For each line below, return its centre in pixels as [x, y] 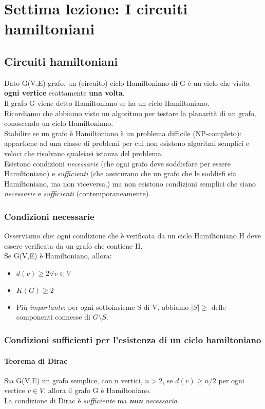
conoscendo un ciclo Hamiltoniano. [59, 123]
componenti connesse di [53, 317]
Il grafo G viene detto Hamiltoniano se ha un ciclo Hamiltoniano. [107, 103]
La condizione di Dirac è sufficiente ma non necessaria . [92, 400]
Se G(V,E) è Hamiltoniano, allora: [58, 256]
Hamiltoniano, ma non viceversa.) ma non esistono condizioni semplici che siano [130, 183]
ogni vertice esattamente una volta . [64, 93]
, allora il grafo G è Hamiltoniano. [97, 390]
